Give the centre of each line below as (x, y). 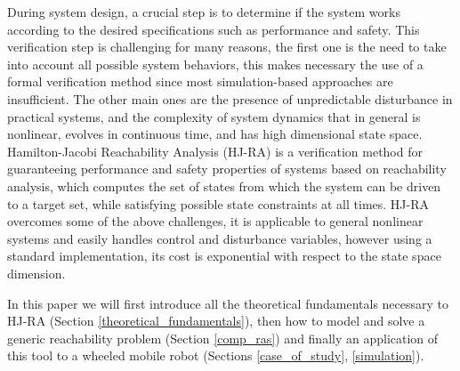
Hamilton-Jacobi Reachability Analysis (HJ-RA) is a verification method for (215, 151)
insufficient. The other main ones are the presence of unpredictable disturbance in (230, 98)
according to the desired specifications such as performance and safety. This (214, 29)
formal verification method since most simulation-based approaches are (200, 81)
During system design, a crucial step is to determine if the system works (204, 12)
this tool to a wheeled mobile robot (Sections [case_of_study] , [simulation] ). (216, 355)
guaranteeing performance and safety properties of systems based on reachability (227, 169)
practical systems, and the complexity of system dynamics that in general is (214, 116)
